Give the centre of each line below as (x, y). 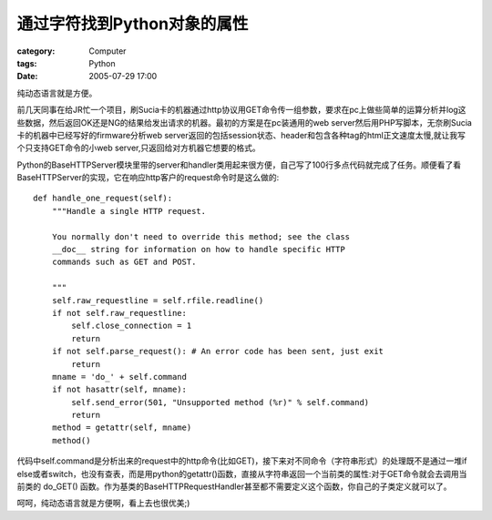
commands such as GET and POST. (124, 262)
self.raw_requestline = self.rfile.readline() (158, 300)
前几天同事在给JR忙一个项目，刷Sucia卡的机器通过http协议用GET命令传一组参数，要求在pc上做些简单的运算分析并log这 (241, 110)
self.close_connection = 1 (132, 326)
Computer (108, 51)
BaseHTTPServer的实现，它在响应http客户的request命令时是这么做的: (148, 178)
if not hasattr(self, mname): (119, 390)
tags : (27, 63)
